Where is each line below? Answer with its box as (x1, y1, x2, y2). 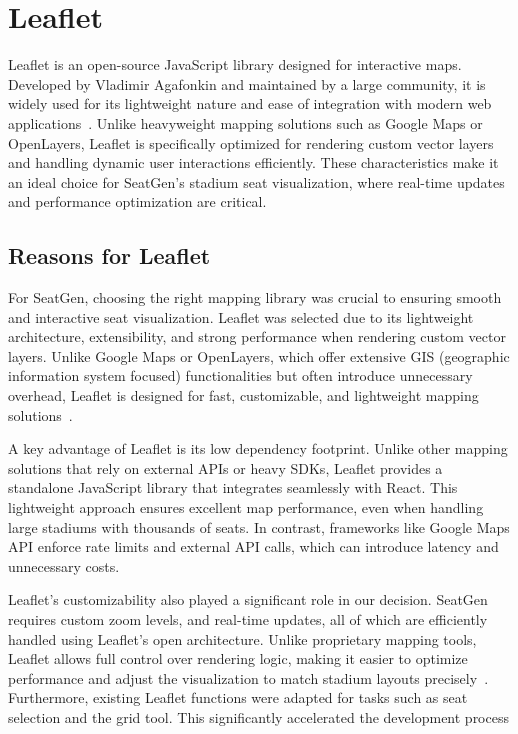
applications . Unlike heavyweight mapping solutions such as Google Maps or (8, 112, 483, 133)
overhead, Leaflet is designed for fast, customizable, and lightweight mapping (8, 385, 479, 406)
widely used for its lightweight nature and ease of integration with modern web (8, 93, 492, 114)
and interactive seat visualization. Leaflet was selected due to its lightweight (8, 306, 474, 327)
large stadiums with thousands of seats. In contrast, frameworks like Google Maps (8, 516, 510, 537)
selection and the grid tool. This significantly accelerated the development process (8, 706, 509, 727)
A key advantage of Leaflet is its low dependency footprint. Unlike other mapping (8, 438, 508, 459)
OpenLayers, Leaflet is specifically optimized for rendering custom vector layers (8, 132, 494, 153)
